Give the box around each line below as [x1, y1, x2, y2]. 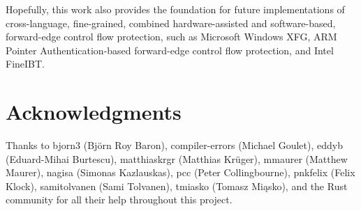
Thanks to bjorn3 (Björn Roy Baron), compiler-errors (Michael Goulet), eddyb [6, 138, 343, 153]
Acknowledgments [6, 97, 182, 126]
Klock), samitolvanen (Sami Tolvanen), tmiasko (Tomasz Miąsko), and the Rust [6, 178, 348, 193]
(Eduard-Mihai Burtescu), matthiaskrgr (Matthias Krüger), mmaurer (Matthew [6, 151, 348, 166]
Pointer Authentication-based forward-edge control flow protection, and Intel [6, 42, 334, 57]
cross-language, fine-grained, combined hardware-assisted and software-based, [6, 15, 336, 30]
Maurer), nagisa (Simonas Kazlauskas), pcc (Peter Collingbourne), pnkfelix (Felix [6, 165, 355, 180]
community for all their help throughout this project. [6, 192, 233, 207]
